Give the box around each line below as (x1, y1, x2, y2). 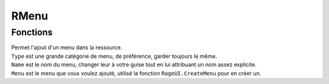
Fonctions (11, 27, 53, 38)
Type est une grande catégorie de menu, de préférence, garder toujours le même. (11, 52, 218, 60)
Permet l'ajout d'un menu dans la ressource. (11, 44, 122, 51)
